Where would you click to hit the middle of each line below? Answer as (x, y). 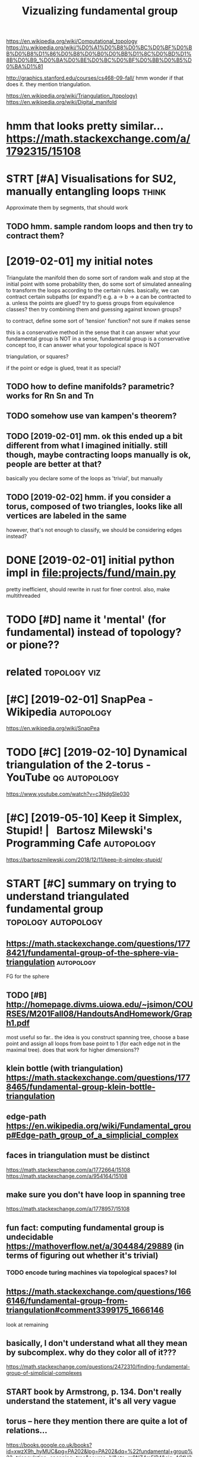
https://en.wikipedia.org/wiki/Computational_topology (72, 41)
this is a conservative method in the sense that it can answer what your (93, 332)
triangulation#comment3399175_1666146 (85, 1311)
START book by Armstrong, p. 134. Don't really (94, 1392)
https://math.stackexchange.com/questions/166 (99, 1292)
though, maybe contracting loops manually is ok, (99, 455)
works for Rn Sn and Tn (50, 396)
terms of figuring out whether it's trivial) (82, 1255)
